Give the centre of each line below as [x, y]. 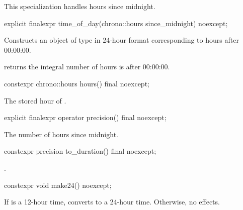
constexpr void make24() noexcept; [58, 185]
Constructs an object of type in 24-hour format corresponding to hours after [121, 40]
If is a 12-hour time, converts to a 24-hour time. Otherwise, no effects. [112, 202]
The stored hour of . [35, 100]
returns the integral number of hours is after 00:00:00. [87, 67]
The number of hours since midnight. [61, 134]
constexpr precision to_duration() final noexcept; [80, 151]
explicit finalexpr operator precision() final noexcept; [85, 117]
